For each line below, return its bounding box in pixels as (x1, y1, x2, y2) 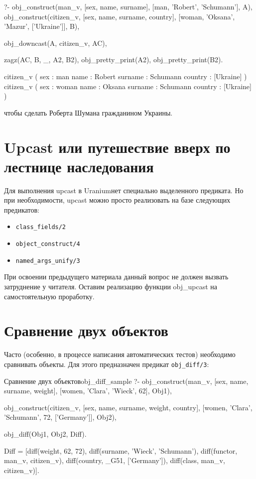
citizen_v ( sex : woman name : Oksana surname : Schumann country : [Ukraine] (4, 81, 252, 91)
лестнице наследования (4, 156, 154, 176)
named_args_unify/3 (15, 257, 80, 264)
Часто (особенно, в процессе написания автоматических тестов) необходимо (4, 349, 236, 359)
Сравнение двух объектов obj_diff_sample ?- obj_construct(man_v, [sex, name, (4, 375, 249, 386)
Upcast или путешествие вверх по (4, 136, 231, 157)
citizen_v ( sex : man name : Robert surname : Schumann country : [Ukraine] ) (4, 71, 247, 81)
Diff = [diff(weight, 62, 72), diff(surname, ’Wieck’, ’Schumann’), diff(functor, (4, 445, 238, 456)
